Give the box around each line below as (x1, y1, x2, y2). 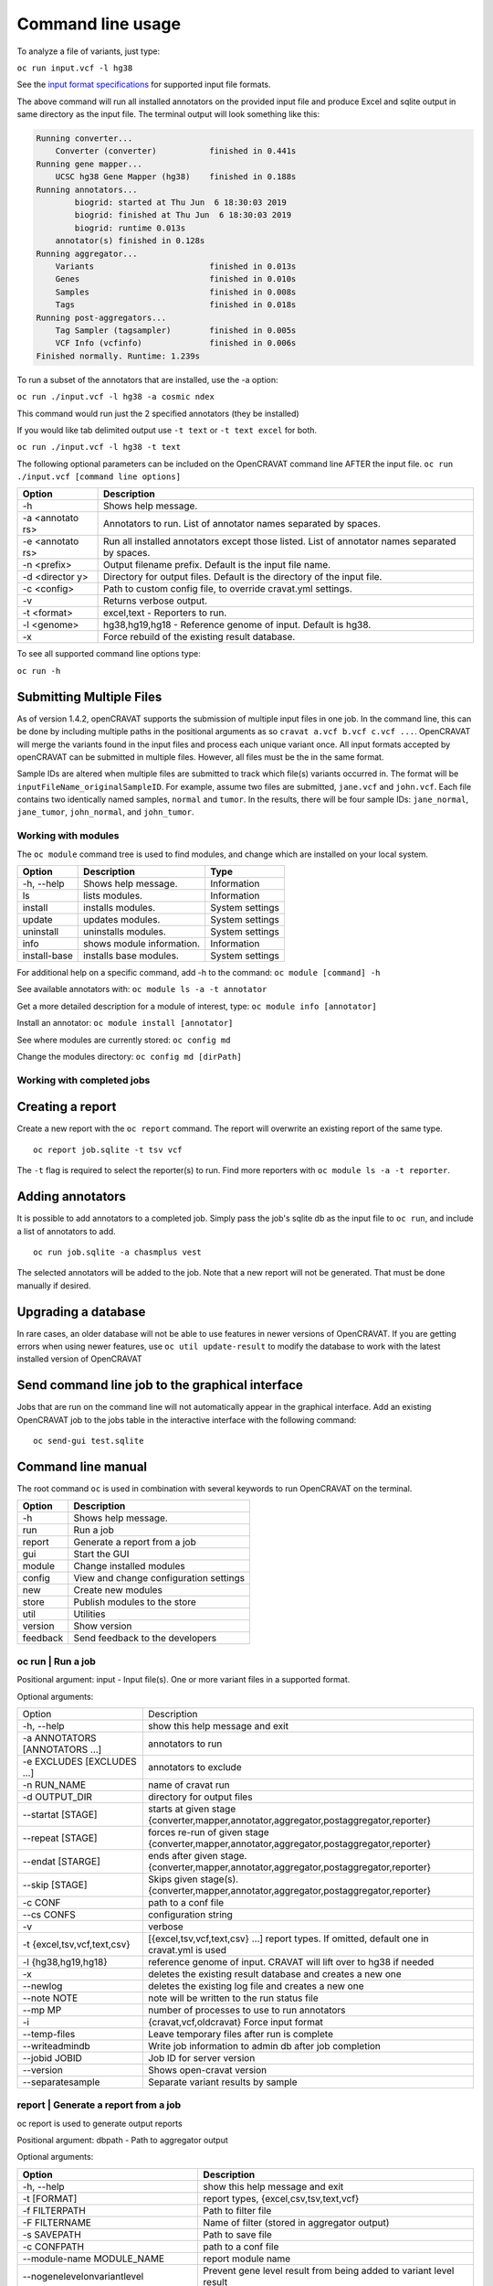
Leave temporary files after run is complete (147, 2027, 333, 2040)
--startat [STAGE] (22, 1808, 98, 1821)
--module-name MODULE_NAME (22, 2252, 164, 2265)
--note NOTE (22, 1992, 79, 2004)
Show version (73, 1619, 132, 1632)
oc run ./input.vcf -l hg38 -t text (16, 442, 182, 453)
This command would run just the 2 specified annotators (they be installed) (16, 408, 300, 419)
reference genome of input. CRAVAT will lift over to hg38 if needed (147, 1955, 435, 1968)
